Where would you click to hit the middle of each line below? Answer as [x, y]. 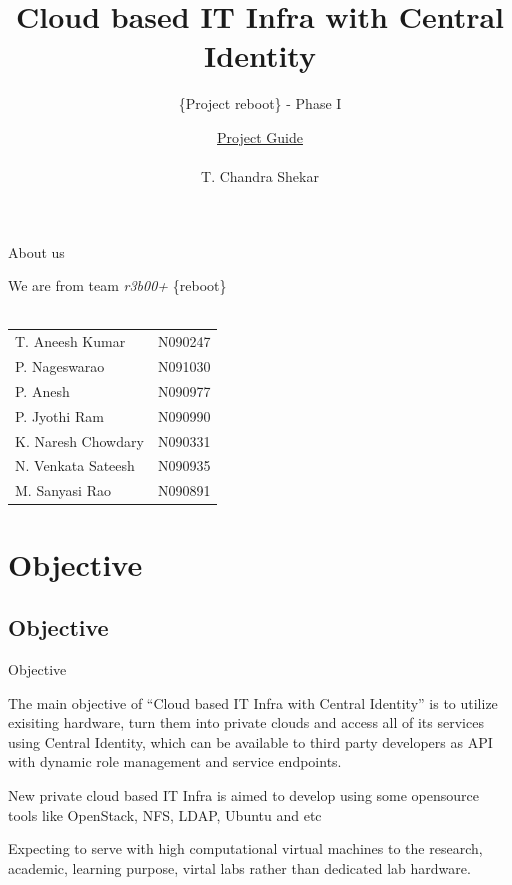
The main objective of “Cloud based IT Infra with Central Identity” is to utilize [253, 702]
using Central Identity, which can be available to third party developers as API [250, 741]
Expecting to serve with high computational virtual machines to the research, [245, 848]
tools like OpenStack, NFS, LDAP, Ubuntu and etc [165, 814]
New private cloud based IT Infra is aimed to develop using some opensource [244, 794]
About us [36, 251]
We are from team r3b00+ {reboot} [117, 285]
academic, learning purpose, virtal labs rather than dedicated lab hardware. [239, 867]
